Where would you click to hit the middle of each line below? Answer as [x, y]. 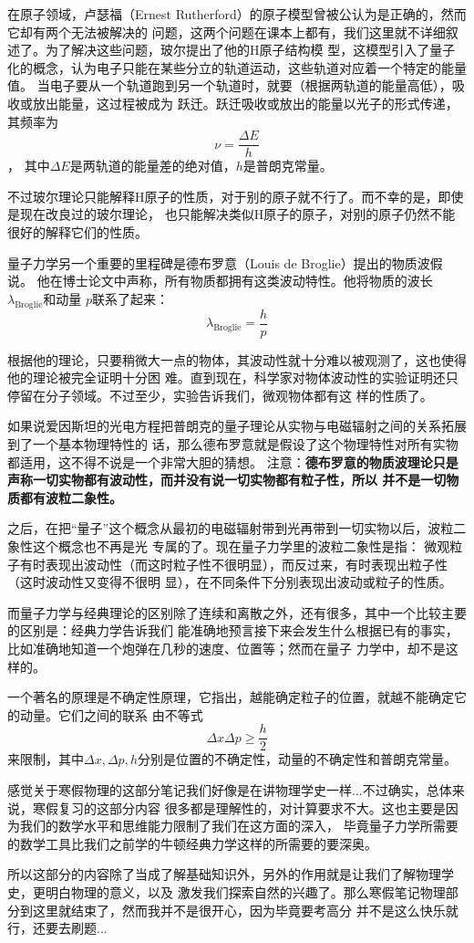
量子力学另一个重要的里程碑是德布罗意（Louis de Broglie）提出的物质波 [219, 262]
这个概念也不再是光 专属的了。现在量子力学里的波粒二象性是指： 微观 [241, 545]
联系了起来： [131, 298]
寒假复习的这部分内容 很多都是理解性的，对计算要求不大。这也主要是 [239, 807]
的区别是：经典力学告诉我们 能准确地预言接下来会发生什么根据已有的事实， [233, 630]
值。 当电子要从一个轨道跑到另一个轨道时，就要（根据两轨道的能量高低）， [230, 85]
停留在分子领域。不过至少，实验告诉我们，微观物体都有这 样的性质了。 [220, 395]
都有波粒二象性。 [71, 497]
